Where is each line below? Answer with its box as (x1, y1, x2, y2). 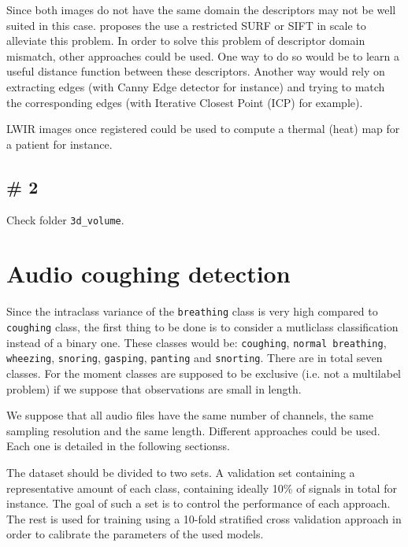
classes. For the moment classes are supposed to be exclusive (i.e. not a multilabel (6, 364, 402, 381)
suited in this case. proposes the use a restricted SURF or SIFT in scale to (6, 17, 366, 33)
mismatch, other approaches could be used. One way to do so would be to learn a (6, 47, 399, 64)
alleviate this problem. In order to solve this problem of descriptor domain (6, 32, 365, 49)
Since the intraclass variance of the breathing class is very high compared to (6, 303, 378, 320)
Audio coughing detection (6, 257, 291, 290)
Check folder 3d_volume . (6, 211, 124, 227)
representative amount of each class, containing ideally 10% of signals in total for (6, 479, 397, 496)
